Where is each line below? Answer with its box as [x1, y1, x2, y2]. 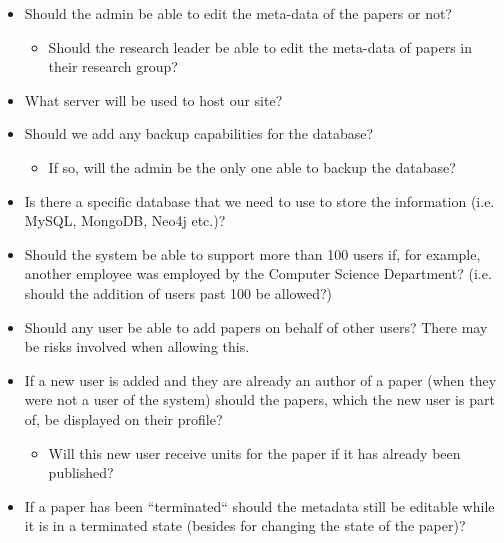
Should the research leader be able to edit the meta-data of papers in [48, 36, 473, 57]
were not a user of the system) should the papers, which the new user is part [24, 389, 495, 410]
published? [48, 462, 114, 483]
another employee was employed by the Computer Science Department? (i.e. [24, 263, 492, 284]
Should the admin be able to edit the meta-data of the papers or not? [24, 3, 452, 23]
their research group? [48, 56, 178, 77]
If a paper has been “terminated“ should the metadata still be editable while [24, 495, 495, 516]
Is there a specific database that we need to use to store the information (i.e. [24, 190, 495, 211]
